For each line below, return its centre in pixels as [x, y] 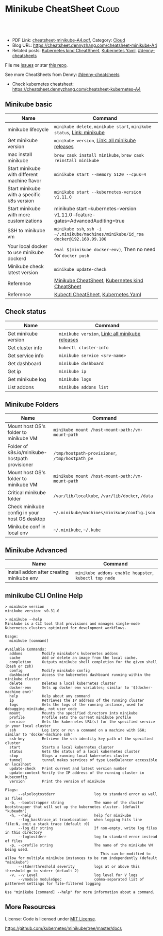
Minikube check [26, 266]
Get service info [25, 356]
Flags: [12, 790]
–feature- [84, 214]
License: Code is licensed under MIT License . [50, 918]
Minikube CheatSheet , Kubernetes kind [99, 280]
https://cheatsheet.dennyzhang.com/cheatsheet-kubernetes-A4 [76, 89]
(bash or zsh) [19, 666]
